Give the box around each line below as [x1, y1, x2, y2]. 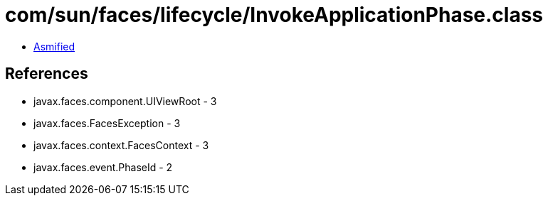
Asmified [33, 40, 75, 53]
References [5, 65, 88, 83]
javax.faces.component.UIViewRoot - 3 [33, 94, 217, 107]
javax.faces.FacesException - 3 [33, 116, 181, 129]
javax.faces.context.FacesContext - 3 [33, 138, 209, 151]
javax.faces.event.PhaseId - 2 [33, 161, 173, 173]
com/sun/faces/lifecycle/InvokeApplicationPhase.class [5, 3, 544, 27]
